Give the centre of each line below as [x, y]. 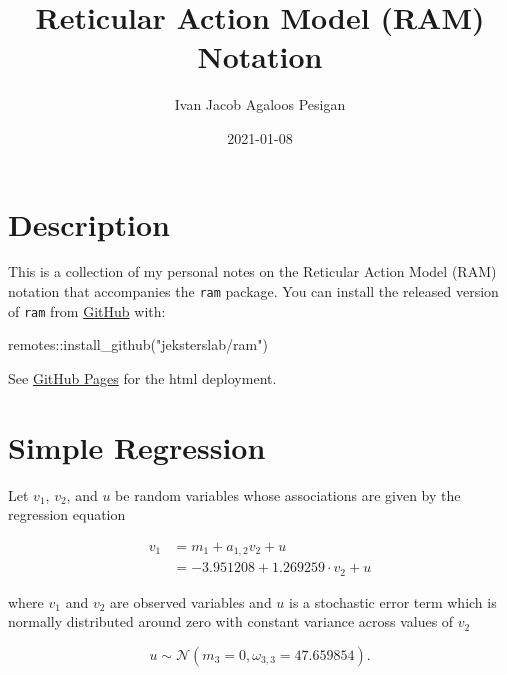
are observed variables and [191, 601]
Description [89, 223]
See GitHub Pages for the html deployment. [142, 377]
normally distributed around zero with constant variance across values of [231, 621]
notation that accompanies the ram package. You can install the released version [253, 291]
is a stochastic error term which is [393, 601]
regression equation [67, 514]
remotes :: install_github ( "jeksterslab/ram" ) [138, 344]
